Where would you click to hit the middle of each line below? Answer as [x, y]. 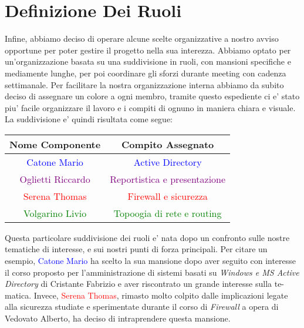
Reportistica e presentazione [168, 179]
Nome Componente [55, 144]
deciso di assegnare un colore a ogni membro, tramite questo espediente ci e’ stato [152, 96]
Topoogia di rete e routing [168, 213]
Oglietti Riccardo [55, 179]
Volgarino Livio [55, 213]
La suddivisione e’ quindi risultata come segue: [89, 119]
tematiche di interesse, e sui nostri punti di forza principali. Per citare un [136, 249]
